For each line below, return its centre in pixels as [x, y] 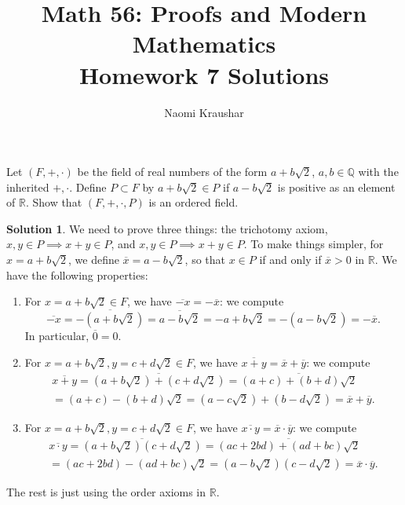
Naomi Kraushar [204, 112]
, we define [94, 260]
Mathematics [204, 44]
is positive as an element [336, 187]
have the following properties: [77, 274]
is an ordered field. [193, 202]
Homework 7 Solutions [204, 74]
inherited [28, 187]
